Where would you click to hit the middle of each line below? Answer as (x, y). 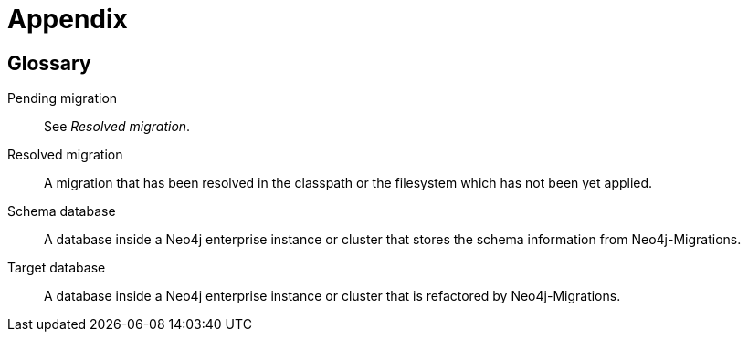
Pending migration (63, 98)
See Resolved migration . (117, 127)
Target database (57, 268)
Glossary (49, 63)
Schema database (62, 211)
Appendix (68, 19)
